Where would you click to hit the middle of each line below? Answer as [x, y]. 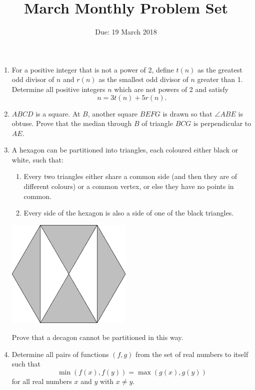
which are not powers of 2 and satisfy [171, 89]
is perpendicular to [222, 123]
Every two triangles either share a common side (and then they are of [130, 176]
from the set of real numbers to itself [192, 354]
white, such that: [37, 159]
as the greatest [220, 69]
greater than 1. [220, 79]
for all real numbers [42, 381]
